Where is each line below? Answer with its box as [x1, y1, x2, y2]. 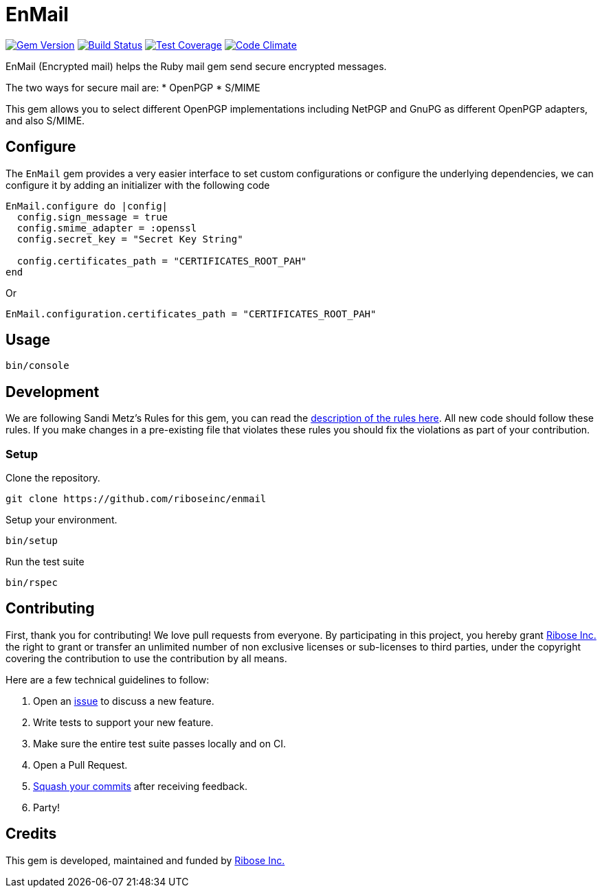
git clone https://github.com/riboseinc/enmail [5, 493, 267, 505]
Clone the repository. [5, 472, 100, 484]
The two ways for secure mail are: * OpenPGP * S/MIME [5, 81, 260, 93]
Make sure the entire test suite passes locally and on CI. [33, 737, 286, 749]
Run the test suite [5, 556, 85, 568]
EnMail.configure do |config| [5, 200, 168, 212]
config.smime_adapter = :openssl [16, 222, 197, 234]
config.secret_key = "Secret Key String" [16, 233, 243, 245]
